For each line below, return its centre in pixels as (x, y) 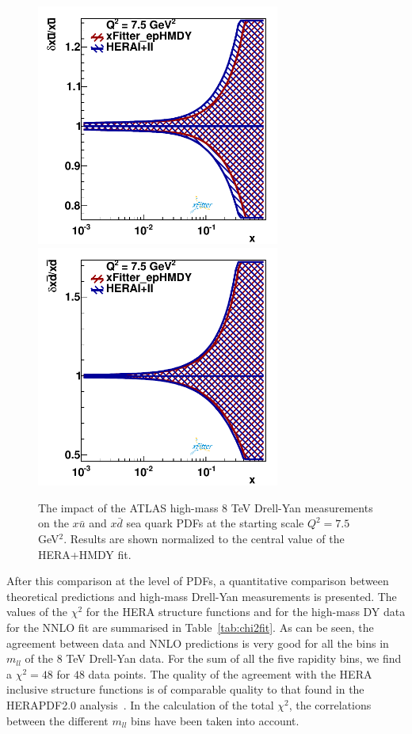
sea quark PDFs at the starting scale (215, 523)
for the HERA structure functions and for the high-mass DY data (246, 612)
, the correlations (330, 704)
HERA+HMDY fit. (85, 554)
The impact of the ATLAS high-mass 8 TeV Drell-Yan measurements (206, 507)
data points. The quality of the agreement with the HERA (230, 673)
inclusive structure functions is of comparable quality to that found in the (185, 689)
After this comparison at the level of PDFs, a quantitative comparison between (198, 581)
